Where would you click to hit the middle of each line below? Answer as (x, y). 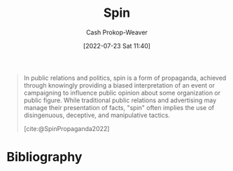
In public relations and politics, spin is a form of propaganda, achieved (125, 78)
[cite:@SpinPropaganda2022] (66, 128)
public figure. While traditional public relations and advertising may (120, 100)
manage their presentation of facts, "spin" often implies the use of (119, 107)
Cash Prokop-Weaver (117, 32)
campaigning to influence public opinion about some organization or (122, 93)
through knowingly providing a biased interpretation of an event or (119, 85)
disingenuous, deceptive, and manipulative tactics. (97, 115)
